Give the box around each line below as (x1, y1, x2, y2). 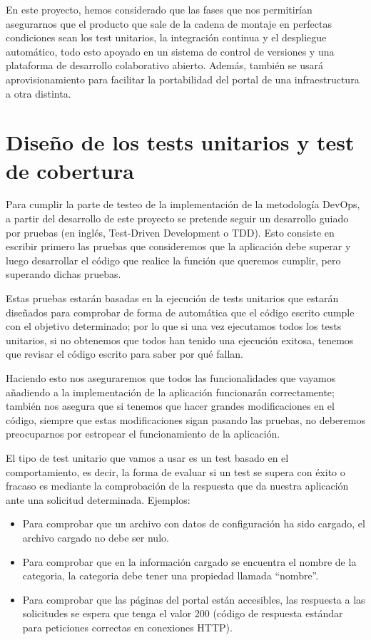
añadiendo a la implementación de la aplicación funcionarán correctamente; (6, 384, 335, 399)
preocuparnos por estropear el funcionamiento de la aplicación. (6, 426, 280, 441)
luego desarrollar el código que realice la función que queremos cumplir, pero (6, 252, 341, 267)
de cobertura (6, 155, 134, 185)
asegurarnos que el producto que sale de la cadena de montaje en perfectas (6, 16, 332, 31)
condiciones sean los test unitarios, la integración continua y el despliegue (6, 30, 327, 45)
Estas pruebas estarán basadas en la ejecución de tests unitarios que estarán (6, 291, 339, 306)
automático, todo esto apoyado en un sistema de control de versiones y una (6, 43, 335, 58)
